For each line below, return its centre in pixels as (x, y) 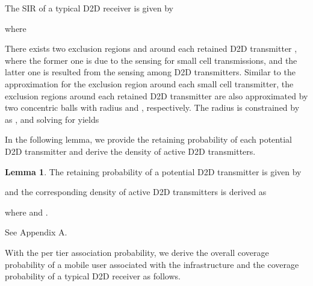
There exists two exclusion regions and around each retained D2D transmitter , (151, 48)
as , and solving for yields (52, 119)
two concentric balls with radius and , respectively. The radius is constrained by (152, 107)
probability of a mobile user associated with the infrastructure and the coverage (152, 264)
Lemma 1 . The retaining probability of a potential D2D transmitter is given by (153, 171)
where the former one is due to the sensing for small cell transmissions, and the (151, 60)
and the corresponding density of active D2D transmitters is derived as (136, 192)
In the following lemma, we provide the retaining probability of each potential (148, 139)
